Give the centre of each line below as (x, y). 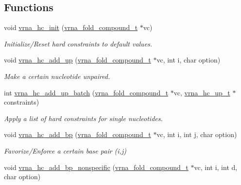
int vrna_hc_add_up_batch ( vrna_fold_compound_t (86, 92)
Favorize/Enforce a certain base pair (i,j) (65, 150)
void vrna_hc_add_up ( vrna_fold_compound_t (77, 60)
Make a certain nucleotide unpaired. (57, 76)
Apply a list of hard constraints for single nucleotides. (83, 118)
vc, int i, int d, (216, 167)
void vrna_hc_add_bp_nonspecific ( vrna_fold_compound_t (96, 167)
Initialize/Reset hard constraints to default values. (78, 43)
